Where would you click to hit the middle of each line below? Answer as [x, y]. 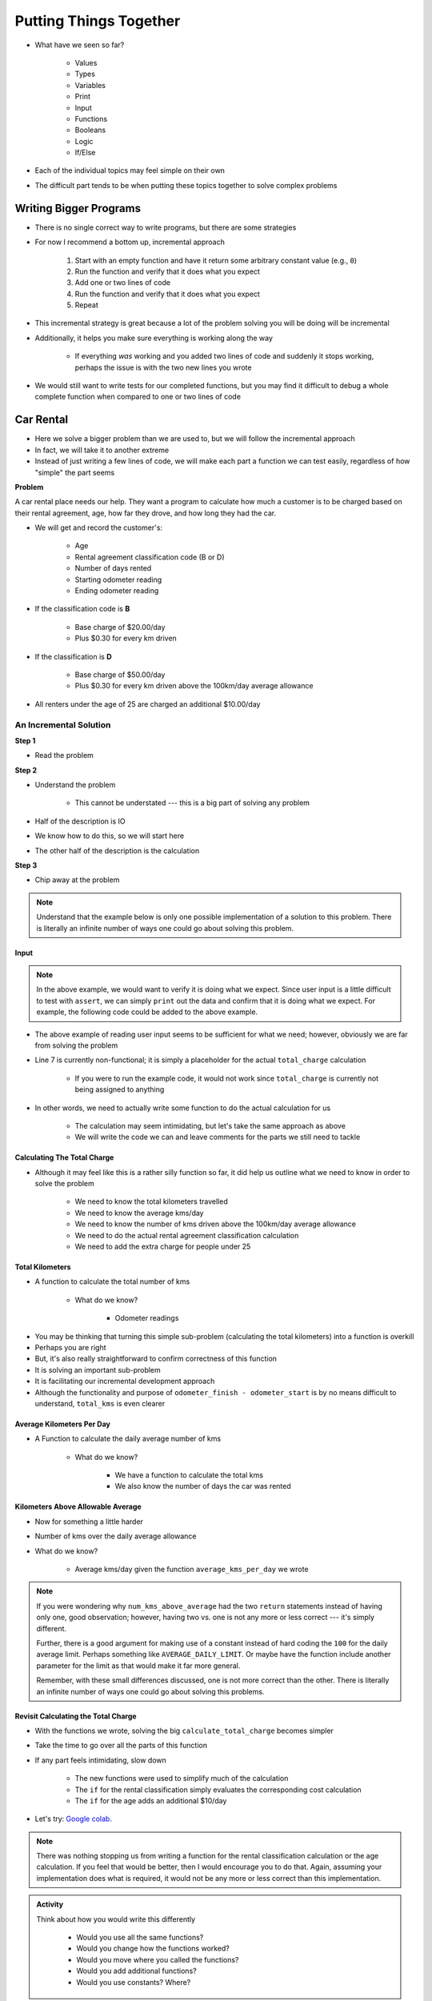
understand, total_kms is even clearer [100, 1403]
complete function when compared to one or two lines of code [138, 397]
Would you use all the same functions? [140, 1938]
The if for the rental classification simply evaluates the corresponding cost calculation [218, 1790]
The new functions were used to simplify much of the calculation [182, 1778]
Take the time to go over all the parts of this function [121, 1746]
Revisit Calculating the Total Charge [76, 1716]
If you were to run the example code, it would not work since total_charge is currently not [227, 1078]
